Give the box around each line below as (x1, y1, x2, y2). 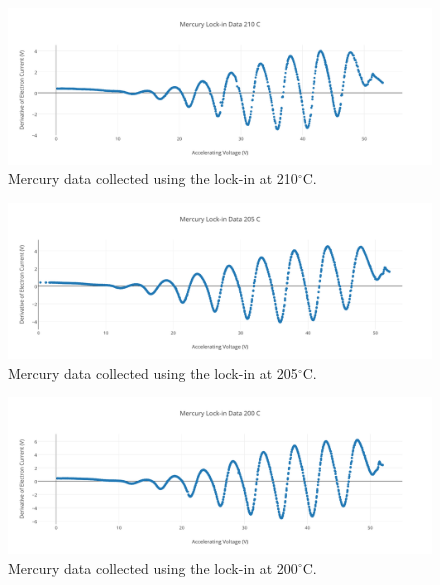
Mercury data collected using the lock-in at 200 (8, 557, 298, 578)
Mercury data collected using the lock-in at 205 (8, 362, 298, 383)
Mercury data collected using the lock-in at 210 (8, 168, 298, 189)
